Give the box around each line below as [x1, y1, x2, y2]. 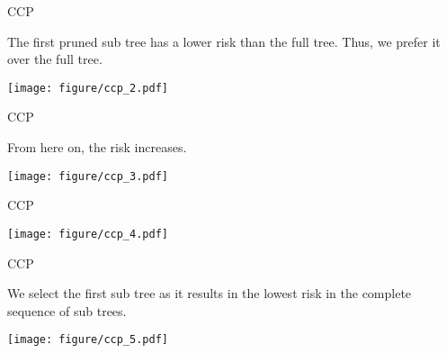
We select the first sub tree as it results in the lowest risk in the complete [7, 284, 412, 303]
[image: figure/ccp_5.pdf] [7, 333, 168, 347]
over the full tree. [7, 50, 103, 68]
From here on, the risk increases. [7, 138, 187, 157]
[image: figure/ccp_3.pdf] [7, 169, 168, 183]
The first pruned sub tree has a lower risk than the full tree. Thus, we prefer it [7, 32, 441, 50]
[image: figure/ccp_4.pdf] [7, 227, 168, 240]
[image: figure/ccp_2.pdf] [7, 81, 168, 95]
